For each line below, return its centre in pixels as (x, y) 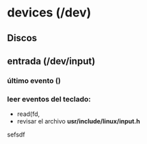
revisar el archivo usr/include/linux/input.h (78, 121)
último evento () (34, 80)
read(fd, (28, 114)
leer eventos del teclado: (49, 99)
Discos (22, 38)
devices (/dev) (49, 13)
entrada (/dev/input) (51, 61)
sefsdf (16, 134)
